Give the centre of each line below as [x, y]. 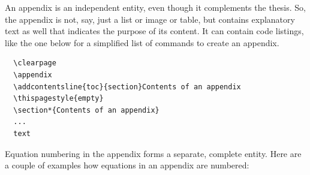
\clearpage [35, 63]
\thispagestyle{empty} [58, 99]
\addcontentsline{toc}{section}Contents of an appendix [127, 87]
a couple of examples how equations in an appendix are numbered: [127, 165]
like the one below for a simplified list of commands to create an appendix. [142, 42]
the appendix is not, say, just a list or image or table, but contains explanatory [150, 19]
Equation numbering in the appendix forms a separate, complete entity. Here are [153, 153]
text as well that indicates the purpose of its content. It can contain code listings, [154, 31]
